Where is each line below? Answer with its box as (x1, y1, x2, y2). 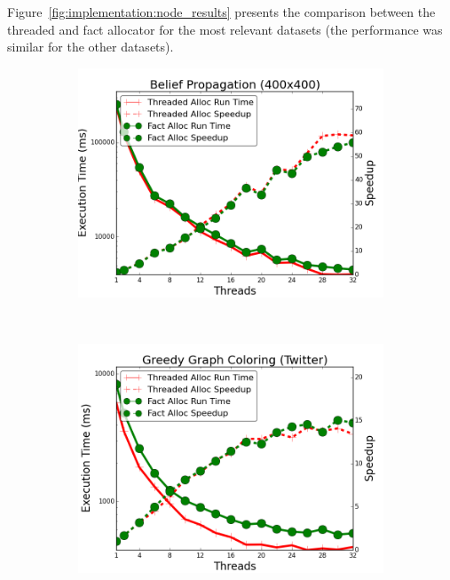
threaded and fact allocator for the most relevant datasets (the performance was (7, 20, 443, 38)
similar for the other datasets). (7, 37, 174, 56)
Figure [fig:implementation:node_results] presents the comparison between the (7, 3, 436, 20)
